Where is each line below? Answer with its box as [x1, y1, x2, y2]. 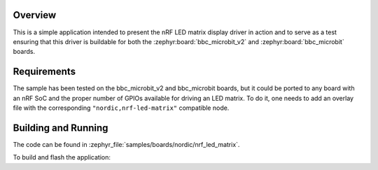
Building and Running [13, 122, 108, 134]
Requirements [13, 66, 76, 78]
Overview [13, 9, 57, 21]
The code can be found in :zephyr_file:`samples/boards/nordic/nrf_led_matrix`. [13, 140, 240, 148]
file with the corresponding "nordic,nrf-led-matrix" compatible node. [13, 104, 230, 112]
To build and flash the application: [13, 153, 111, 162]
